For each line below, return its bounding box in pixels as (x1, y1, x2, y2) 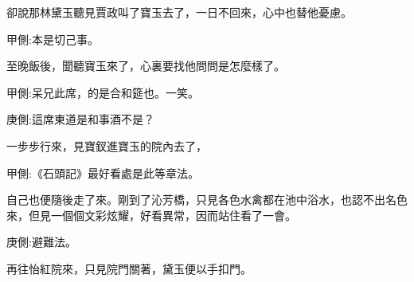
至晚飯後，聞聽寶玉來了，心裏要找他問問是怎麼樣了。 (6, 57, 285, 74)
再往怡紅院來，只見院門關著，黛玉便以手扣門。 (6, 260, 252, 276)
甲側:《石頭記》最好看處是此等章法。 (6, 164, 199, 181)
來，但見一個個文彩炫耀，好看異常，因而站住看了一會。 (6, 206, 296, 223)
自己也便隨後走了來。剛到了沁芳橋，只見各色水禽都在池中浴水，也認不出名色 (6, 191, 408, 208)
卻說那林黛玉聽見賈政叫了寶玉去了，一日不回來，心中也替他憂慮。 (6, 4, 352, 20)
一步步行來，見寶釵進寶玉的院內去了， (6, 137, 207, 154)
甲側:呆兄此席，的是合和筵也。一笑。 (6, 84, 199, 100)
